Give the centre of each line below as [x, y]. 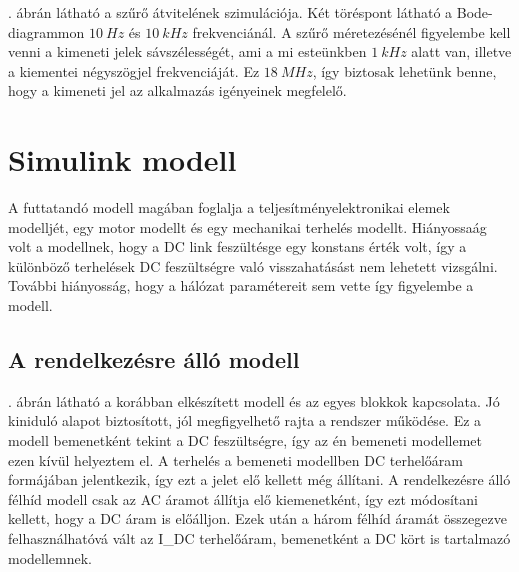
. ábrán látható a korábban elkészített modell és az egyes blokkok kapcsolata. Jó [254, 400]
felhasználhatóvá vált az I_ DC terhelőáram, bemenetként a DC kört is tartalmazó [259, 538]
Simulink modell [122, 159]
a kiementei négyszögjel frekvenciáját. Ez [134, 70]
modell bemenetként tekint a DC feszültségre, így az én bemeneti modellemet [245, 440]
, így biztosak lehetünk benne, [404, 70]
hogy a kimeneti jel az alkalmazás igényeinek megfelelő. [177, 90]
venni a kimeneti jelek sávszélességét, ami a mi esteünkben [187, 51]
